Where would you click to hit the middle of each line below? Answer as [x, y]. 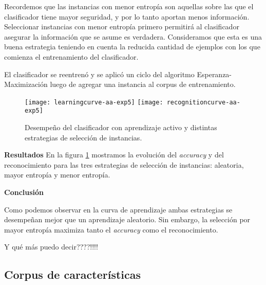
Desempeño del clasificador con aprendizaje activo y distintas [121, 127]
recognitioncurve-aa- [203, 102]
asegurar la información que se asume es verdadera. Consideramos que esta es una [133, 36]
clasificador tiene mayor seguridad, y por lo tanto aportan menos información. [127, 16]
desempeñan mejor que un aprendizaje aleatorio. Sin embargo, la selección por [127, 219]
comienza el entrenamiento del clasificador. [71, 56]
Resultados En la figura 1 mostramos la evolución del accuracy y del [114, 155]
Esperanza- [214, 74]
